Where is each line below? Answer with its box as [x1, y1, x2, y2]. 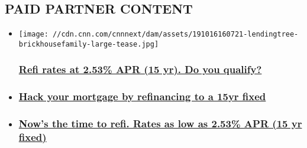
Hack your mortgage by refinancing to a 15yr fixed [18, 89, 266, 104]
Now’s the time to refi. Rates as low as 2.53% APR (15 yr [18, 116, 302, 131]
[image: [18, 30, 49, 39]
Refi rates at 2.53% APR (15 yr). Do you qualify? [18, 62, 262, 77]
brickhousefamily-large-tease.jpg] [18, 40, 159, 48]
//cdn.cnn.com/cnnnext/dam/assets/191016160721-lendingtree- [53, 30, 299, 39]
